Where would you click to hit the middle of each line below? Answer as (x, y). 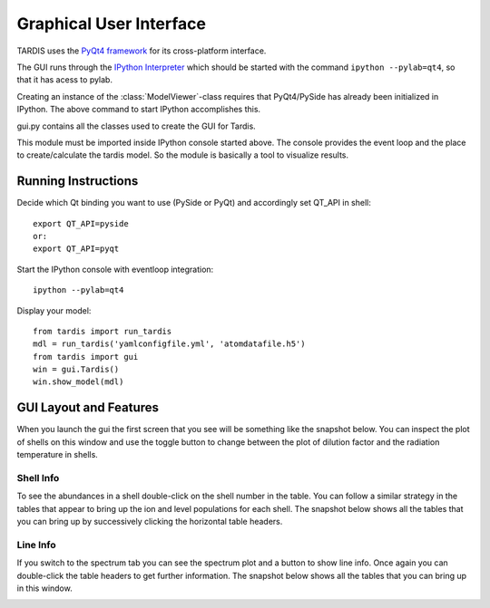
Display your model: (54, 310)
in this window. (44, 588)
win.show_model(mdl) (78, 382)
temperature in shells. (58, 455)
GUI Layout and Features (88, 408)
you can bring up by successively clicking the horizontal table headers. (150, 522)
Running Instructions (78, 181)
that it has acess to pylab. (65, 80)
